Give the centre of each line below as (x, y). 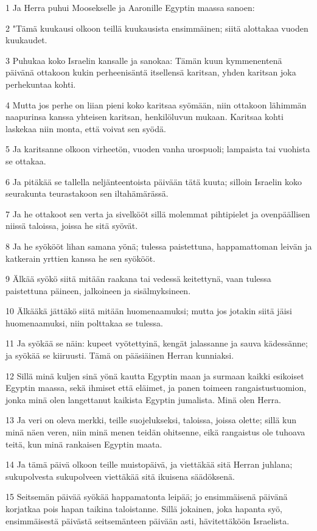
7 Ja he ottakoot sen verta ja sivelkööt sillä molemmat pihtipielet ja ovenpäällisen (158, 213)
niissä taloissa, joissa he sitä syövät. (72, 226)
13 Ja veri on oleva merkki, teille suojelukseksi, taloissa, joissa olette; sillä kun (151, 420)
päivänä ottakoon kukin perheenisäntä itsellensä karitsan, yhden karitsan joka (151, 72)
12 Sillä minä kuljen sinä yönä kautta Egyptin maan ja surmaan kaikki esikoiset (155, 375)
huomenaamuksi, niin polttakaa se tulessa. (84, 322)
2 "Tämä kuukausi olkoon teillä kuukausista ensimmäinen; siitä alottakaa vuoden (157, 28)
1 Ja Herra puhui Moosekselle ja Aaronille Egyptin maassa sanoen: (130, 7)
